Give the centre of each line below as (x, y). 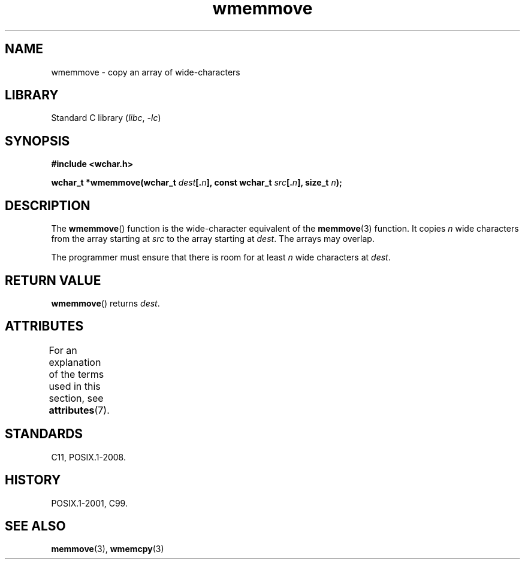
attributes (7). (79, 410)
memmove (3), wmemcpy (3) (108, 549)
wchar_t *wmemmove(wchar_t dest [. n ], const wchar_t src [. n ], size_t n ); (197, 183)
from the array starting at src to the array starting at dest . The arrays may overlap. (213, 239)
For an (63, 350)
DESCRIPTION (48, 205)
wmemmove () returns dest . (105, 303)
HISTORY (33, 480)
